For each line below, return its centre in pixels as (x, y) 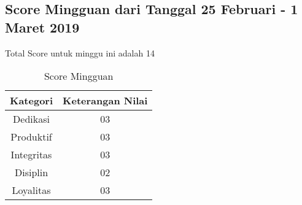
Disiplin (31, 172)
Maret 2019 (42, 27)
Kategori (32, 101)
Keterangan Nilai (105, 101)
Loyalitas (31, 190)
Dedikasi (31, 119)
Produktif (31, 137)
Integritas (31, 155)
